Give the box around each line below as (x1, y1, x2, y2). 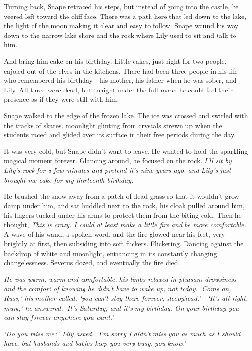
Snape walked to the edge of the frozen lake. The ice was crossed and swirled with (4, 110, 248, 120)
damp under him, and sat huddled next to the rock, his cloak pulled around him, (4, 200, 245, 210)
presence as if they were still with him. (4, 94, 119, 104)
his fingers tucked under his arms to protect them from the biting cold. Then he (4, 210, 242, 220)
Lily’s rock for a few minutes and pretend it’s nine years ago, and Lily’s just (4, 165, 231, 175)
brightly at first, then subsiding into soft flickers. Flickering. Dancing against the (4, 239, 244, 249)
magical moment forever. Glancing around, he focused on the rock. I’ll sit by (4, 155, 232, 166)
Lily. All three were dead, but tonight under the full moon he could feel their (4, 84, 233, 94)
